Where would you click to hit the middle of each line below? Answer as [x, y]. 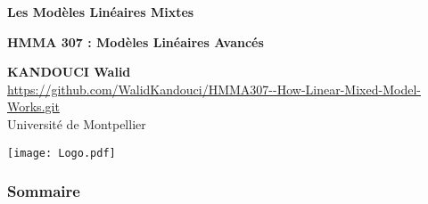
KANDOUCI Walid [69, 72]
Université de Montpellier [77, 123]
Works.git [33, 106]
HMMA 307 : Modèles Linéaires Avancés [136, 41]
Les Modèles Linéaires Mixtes [101, 12]
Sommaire [44, 191]
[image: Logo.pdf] [62, 153]
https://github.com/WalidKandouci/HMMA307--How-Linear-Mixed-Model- [214, 89]
